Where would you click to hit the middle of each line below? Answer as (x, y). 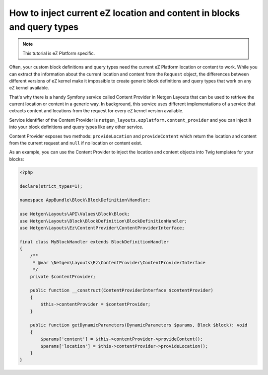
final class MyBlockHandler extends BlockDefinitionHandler (94, 242)
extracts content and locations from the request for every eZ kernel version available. (96, 111)
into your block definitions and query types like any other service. (76, 127)
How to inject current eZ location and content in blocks (125, 13)
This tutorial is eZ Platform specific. (59, 53)
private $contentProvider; (63, 276)
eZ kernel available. (29, 88)
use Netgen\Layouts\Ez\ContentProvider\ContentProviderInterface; (102, 228)
